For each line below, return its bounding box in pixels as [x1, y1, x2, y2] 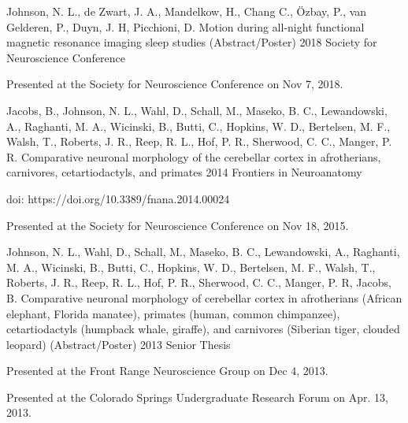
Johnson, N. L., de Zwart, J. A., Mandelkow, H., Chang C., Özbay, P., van [6, 3, 367, 19]
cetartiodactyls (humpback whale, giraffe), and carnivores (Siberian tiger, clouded [6, 321, 400, 337]
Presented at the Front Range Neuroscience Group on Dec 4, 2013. [6, 362, 328, 379]
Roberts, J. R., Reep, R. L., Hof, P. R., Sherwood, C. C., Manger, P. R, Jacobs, [6, 274, 391, 291]
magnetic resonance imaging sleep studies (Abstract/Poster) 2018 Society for [6, 34, 377, 50]
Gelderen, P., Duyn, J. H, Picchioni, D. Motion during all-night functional [6, 18, 365, 35]
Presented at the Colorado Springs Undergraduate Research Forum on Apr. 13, [6, 388, 388, 405]
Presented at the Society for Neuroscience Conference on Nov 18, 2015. [6, 217, 349, 233]
